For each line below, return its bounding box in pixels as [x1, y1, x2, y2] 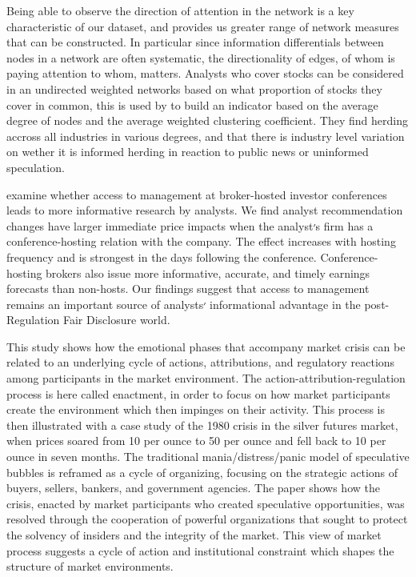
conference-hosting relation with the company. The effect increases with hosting [6, 233, 396, 250]
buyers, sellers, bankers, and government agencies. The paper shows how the [6, 479, 380, 496]
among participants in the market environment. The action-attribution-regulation [6, 370, 406, 387]
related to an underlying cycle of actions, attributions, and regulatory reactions [6, 354, 395, 371]
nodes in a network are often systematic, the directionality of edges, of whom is [6, 49, 395, 66]
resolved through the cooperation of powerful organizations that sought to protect [6, 511, 408, 527]
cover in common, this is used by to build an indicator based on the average [6, 96, 378, 113]
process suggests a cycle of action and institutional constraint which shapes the [6, 542, 394, 559]
